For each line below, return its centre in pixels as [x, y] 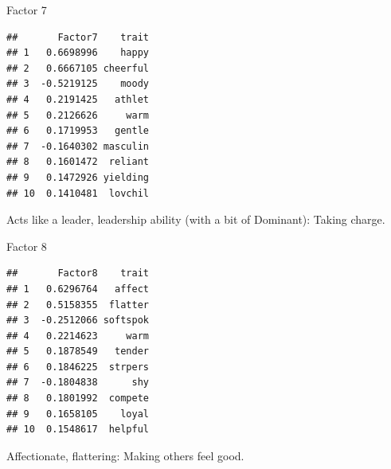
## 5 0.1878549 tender [78, 352]
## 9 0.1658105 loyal [78, 414]
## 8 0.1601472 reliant [78, 162]
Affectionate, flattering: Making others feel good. [125, 455]
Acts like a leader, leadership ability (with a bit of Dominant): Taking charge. [196, 219]
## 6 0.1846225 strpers [78, 367]
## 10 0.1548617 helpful [78, 430]
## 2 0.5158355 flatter [78, 305]
